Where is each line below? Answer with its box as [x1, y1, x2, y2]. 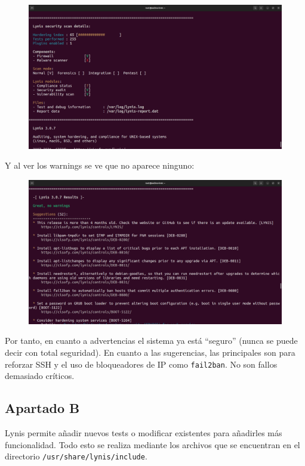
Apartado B [5, 399, 80, 417]
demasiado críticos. [5, 369, 75, 382]
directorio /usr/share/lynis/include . [5, 450, 147, 462]
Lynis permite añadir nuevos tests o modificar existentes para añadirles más [5, 427, 282, 439]
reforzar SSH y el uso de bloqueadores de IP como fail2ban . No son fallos [5, 358, 278, 370]
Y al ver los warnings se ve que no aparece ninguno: [5, 159, 195, 172]
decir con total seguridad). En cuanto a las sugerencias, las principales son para [5, 346, 295, 358]
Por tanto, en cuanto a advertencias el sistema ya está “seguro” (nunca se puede [5, 334, 298, 347]
